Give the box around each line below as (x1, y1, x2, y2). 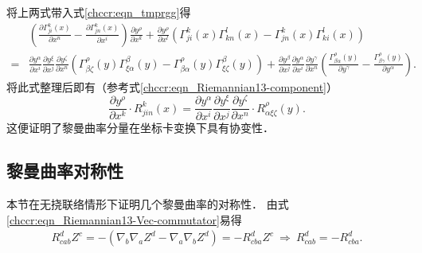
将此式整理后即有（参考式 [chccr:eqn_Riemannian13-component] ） (6, 78, 338, 95)
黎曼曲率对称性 (6, 158, 123, 183)
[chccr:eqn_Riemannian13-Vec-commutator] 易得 (6, 211, 242, 228)
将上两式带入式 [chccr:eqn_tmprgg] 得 (6, 4, 191, 20)
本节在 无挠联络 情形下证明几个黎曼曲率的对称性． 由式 (6, 196, 289, 212)
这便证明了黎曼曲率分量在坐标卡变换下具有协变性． (6, 119, 274, 136)
